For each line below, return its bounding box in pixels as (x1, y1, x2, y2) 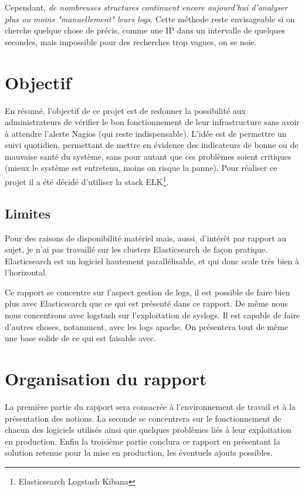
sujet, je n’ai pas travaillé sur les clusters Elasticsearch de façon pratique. (5, 243, 267, 255)
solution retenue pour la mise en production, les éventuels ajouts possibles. (5, 446, 273, 459)
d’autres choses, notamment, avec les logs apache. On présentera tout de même (5, 320, 289, 332)
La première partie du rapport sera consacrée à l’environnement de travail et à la (5, 400, 296, 412)
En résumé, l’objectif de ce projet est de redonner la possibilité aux (5, 104, 246, 116)
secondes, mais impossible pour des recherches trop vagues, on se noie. (5, 35, 257, 48)
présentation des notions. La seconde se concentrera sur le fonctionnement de (5, 412, 282, 424)
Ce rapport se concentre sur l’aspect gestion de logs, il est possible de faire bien (5, 285, 290, 298)
